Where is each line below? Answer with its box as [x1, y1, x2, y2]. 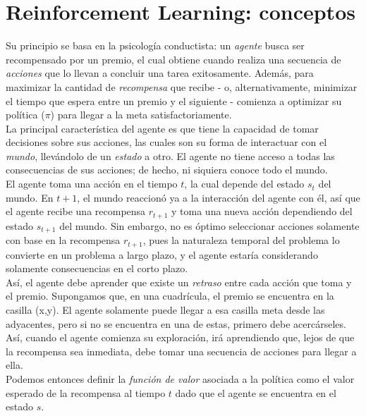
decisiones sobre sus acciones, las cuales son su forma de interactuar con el [6, 135, 327, 149]
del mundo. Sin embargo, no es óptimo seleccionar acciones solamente [59, 218, 360, 233]
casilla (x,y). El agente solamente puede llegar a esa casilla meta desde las [6, 302, 325, 317]
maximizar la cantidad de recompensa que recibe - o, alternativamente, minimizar [6, 79, 358, 94]
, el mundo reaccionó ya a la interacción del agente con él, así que [77, 190, 360, 204]
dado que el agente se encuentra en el [175, 385, 336, 400]
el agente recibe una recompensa [6, 204, 146, 219]
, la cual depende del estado [184, 176, 305, 191]
